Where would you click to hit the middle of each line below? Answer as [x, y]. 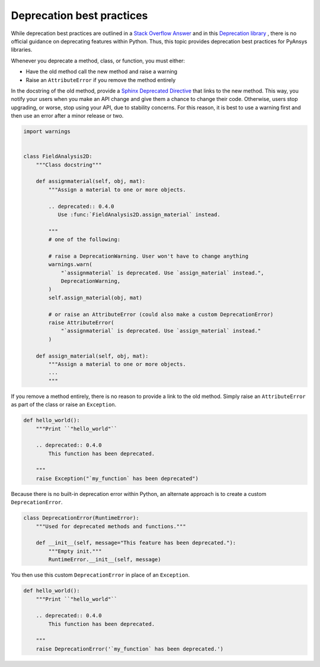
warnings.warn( [71, 265]
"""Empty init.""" [75, 551]
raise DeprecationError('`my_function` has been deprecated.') [130, 649]
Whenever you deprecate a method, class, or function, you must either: [98, 61]
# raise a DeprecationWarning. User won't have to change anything [148, 256]
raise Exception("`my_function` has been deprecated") [117, 478]
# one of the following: [84, 240]
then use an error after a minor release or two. [67, 116]
